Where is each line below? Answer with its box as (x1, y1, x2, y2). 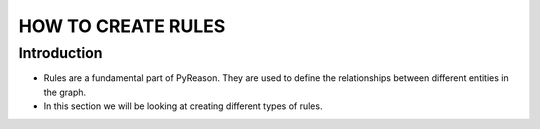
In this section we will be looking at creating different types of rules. (43, 100, 323, 112)
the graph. (43, 86, 87, 98)
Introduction (18, 44, 103, 62)
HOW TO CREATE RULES (18, 15, 226, 37)
